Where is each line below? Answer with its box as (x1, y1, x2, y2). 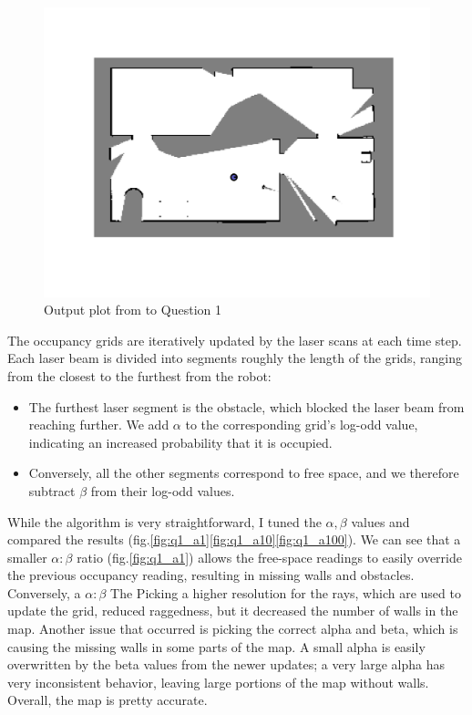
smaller (7, 547, 47, 566)
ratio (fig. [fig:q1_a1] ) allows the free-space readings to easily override (77, 547, 462, 566)
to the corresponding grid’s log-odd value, (185, 415, 418, 434)
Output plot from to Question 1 (44, 300, 221, 319)
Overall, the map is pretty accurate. (7, 690, 208, 710)
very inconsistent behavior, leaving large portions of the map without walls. (7, 672, 429, 691)
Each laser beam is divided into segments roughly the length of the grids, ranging (7, 348, 462, 368)
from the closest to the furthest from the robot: (7, 366, 272, 385)
